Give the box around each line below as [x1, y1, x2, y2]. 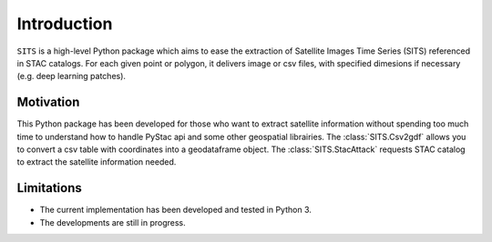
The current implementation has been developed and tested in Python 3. [39, 205, 312, 216]
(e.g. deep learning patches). [16, 71, 127, 82]
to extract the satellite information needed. [16, 156, 177, 167]
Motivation [16, 95, 80, 110]
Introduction [16, 14, 113, 34]
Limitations [16, 180, 82, 196]
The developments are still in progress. [39, 217, 186, 227]
